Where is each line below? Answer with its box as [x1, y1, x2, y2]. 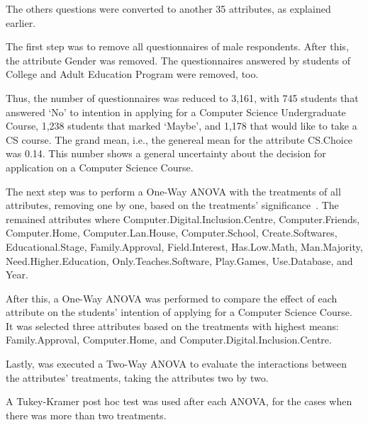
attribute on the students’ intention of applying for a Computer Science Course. [6, 305, 352, 319]
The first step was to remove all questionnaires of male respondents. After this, [6, 39, 349, 54]
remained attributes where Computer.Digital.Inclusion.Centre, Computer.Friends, [6, 211, 360, 226]
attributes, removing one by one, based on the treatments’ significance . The [6, 198, 339, 212]
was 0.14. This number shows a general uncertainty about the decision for [6, 146, 326, 161]
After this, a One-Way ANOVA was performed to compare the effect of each [6, 290, 338, 305]
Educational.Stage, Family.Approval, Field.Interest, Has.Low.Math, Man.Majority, [6, 239, 363, 254]
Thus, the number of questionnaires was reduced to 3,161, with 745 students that [6, 90, 359, 105]
